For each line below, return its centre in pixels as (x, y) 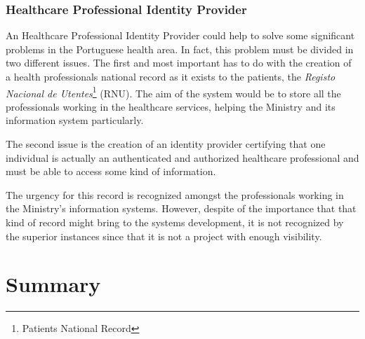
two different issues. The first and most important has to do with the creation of (179, 63)
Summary (53, 284)
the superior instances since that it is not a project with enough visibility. (164, 236)
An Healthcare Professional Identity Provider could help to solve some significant (180, 35)
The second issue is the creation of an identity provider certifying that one (166, 144)
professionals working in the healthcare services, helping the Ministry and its (171, 106)
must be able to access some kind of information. (111, 171)
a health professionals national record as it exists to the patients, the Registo (171, 76)
